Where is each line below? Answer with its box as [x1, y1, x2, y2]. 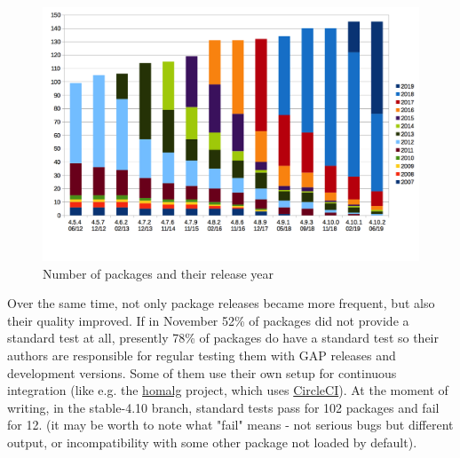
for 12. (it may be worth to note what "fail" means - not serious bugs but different [7, 415, 454, 434]
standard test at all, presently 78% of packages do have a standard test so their [7, 328, 439, 347]
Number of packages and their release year [43, 264, 274, 282]
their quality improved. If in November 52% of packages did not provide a [7, 311, 409, 329]
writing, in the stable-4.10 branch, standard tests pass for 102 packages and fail [7, 398, 440, 416]
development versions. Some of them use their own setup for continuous [7, 363, 397, 382]
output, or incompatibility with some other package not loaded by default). [7, 433, 417, 452]
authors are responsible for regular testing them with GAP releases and [7, 346, 396, 365]
